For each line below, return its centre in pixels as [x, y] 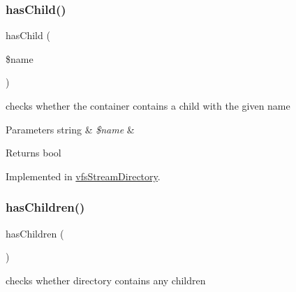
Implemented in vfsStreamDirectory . [83, 176]
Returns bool [34, 153]
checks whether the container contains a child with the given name [148, 105]
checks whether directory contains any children [106, 280]
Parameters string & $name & [70, 129]
